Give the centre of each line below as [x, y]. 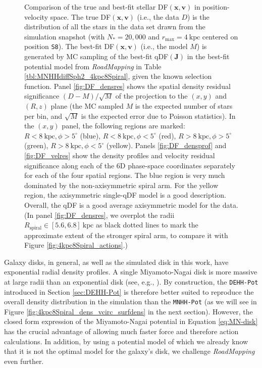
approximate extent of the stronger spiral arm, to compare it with [126, 235]
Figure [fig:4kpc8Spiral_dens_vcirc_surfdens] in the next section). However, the [128, 311]
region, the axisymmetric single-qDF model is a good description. [125, 195]
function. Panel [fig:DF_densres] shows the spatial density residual [127, 86]
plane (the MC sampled [87, 106]
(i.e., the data [158, 16]
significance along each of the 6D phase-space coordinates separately [130, 165]
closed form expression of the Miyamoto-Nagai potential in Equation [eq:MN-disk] [131, 321]
